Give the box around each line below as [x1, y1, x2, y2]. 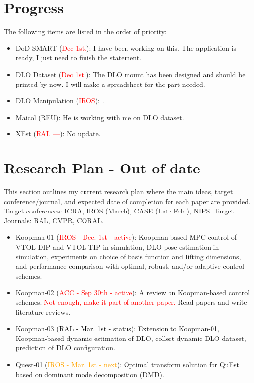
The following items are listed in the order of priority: [4, 26, 167, 37]
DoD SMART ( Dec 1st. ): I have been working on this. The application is [15, 43, 237, 53]
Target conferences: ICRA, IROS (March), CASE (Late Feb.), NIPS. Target [4, 206, 234, 216]
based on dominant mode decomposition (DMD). [15, 369, 164, 379]
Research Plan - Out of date [4, 158, 200, 178]
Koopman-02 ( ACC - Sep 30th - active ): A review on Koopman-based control [15, 287, 250, 298]
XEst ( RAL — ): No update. [15, 128, 101, 139]
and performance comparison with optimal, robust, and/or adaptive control [15, 261, 244, 271]
